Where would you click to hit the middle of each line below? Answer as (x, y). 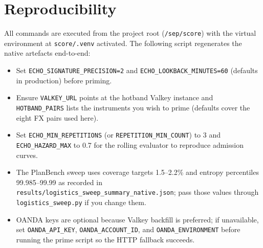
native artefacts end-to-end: (47, 53)
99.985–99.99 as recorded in (59, 182)
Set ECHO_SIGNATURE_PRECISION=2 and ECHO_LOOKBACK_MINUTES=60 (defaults (137, 70)
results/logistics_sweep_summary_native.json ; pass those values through (137, 192)
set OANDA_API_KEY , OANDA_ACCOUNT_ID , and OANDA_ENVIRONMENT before (128, 229)
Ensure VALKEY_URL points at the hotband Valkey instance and (115, 97)
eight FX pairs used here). (57, 117)
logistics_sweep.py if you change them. (81, 202)
